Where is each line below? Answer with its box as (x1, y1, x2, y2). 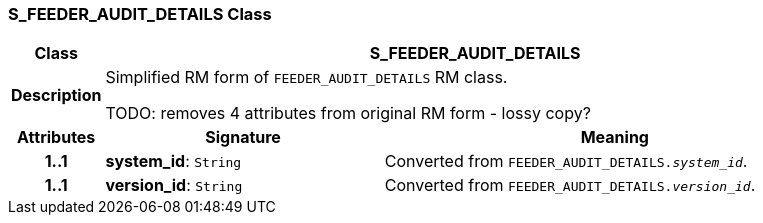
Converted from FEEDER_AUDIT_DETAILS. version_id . (384, 175, 756, 196)
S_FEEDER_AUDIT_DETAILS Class (8, 4, 272, 24)
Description (11, 85, 102, 106)
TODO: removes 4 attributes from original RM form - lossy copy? (105, 103, 591, 124)
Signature (205, 127, 281, 148)
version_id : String (105, 175, 243, 196)
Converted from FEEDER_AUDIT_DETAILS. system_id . (384, 151, 748, 172)
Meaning (580, 127, 649, 148)
